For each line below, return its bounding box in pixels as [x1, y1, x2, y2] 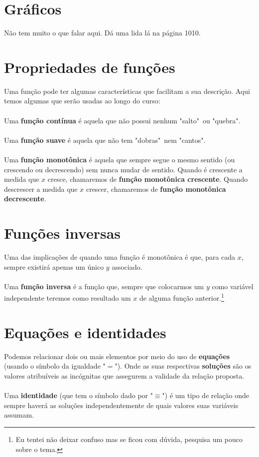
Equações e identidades [4, 322, 166, 342]
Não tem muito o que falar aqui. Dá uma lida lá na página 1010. [4, 27, 201, 38]
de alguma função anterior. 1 [139, 291, 224, 303]
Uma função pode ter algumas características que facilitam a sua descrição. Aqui [4, 85, 251, 96]
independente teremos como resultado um [4, 293, 131, 303]
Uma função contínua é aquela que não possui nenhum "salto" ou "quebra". [4, 115, 241, 125]
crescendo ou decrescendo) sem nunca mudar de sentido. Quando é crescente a [4, 164, 243, 174]
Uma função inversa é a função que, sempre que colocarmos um [4, 281, 204, 291]
